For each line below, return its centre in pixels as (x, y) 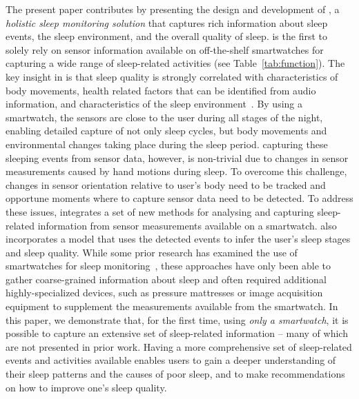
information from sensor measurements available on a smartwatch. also (187, 225)
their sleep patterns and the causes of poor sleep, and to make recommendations (175, 374)
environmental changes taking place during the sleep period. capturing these (167, 144)
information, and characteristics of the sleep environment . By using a (154, 104)
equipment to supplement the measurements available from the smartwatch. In (172, 306)
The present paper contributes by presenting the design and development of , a (173, 9)
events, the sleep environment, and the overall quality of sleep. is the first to (166, 36)
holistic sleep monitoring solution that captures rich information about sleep (167, 22)
